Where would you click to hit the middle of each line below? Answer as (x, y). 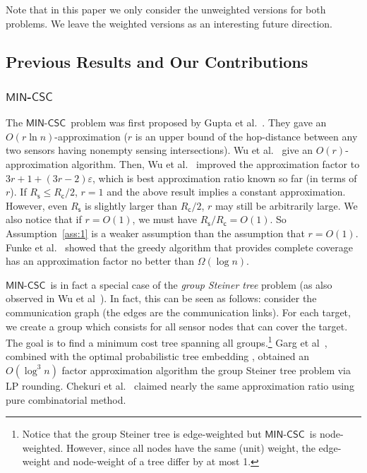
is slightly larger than (131, 205)
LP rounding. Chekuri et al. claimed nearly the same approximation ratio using (180, 385)
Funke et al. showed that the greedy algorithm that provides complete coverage (180, 247)
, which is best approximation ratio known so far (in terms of (225, 178)
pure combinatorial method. (66, 399)
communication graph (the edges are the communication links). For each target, (178, 312)
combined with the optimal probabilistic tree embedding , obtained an (157, 356)
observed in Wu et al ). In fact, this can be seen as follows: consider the (161, 298)
